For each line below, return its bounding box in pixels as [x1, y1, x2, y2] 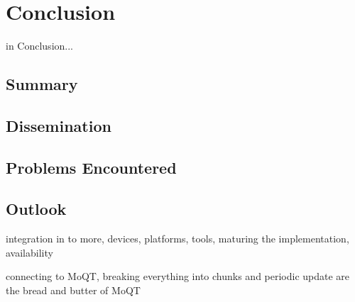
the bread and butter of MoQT [6, 283, 141, 298]
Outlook [6, 198, 67, 220]
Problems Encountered [6, 156, 177, 178]
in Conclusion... [6, 38, 73, 53]
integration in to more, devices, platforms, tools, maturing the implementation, [6, 231, 349, 246]
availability [6, 245, 53, 259]
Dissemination [6, 114, 111, 136]
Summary [6, 73, 78, 95]
